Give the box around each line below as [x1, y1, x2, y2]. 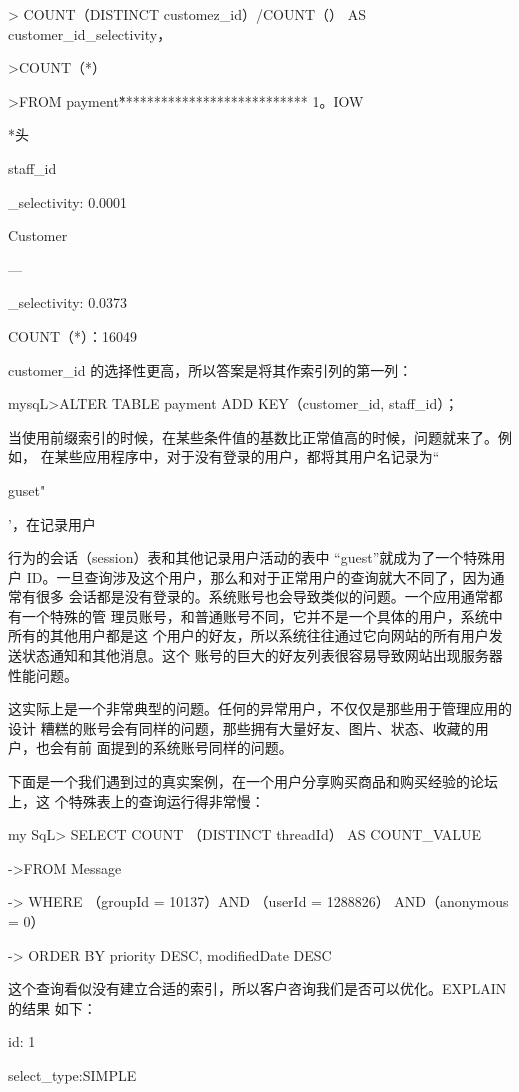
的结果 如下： [8, 997, 97, 1018]
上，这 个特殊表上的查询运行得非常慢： [8, 790, 265, 811]
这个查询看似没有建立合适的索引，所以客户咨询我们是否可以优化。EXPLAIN [8, 978, 507, 999]
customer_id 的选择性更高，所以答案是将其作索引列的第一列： [8, 359, 413, 380]
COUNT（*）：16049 [8, 325, 138, 346]
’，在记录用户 [8, 513, 96, 534]
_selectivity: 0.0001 [8, 191, 128, 212]
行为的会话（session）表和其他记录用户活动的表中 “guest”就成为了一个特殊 [8, 547, 492, 568]
